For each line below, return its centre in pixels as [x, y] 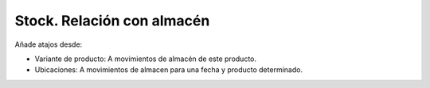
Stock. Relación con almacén [112, 21]
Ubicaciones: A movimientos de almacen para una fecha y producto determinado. [168, 70]
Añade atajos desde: [49, 44]
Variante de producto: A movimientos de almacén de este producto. [146, 59]
